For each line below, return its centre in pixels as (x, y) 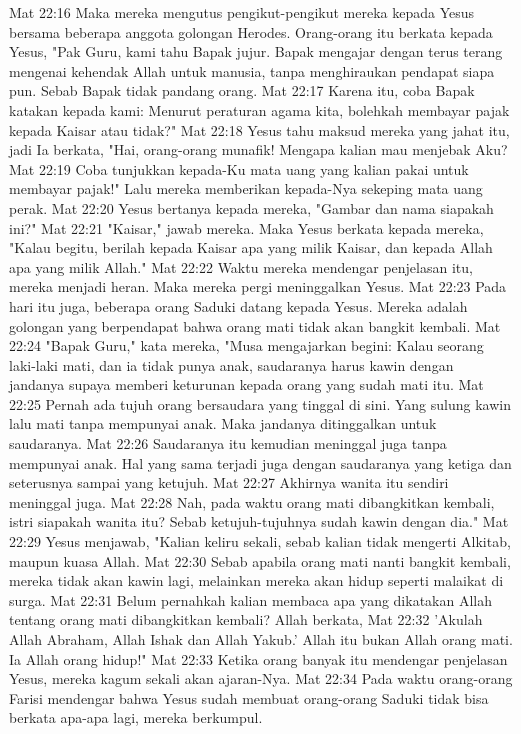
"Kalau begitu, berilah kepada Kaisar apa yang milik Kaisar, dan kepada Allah (251, 247)
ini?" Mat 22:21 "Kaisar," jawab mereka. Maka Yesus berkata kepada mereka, (246, 227)
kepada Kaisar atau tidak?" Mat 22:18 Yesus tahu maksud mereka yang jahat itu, (259, 129)
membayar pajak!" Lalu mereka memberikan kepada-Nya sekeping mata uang (246, 188)
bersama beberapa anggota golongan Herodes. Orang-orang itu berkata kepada (251, 31)
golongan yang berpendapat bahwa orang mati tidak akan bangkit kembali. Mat (255, 325)
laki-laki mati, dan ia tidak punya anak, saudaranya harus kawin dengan (231, 364)
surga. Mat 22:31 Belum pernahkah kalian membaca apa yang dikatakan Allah (250, 599)
